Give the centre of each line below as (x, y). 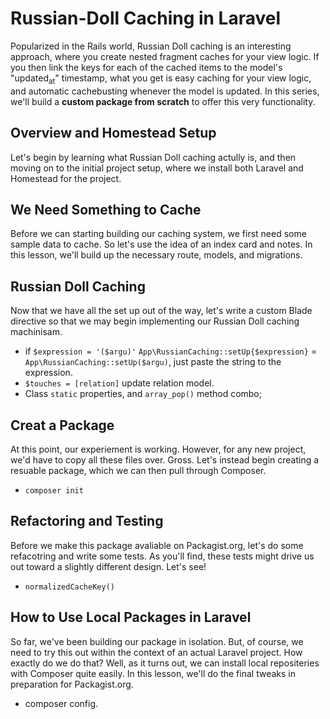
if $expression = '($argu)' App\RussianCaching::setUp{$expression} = (171, 351)
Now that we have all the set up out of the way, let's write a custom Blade (161, 311)
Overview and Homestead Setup (113, 133)
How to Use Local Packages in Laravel (131, 617)
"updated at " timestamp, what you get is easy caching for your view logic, (161, 79)
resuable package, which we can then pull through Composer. (138, 470)
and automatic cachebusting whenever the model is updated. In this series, (165, 91)
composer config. (61, 703)
